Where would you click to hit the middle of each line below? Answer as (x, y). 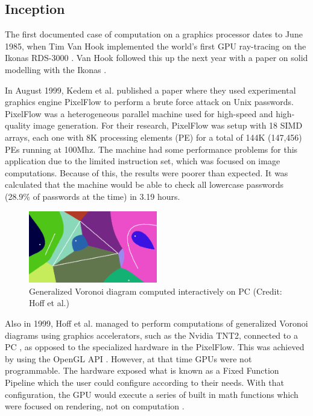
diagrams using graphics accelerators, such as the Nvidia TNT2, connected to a (151, 335)
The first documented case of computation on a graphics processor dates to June (154, 34)
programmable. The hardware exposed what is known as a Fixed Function (142, 370)
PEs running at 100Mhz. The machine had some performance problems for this (151, 149)
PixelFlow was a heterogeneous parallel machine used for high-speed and (139, 113)
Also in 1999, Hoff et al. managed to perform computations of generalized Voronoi (156, 323)
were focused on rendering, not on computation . (95, 406)
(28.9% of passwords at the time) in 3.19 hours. (93, 196)
